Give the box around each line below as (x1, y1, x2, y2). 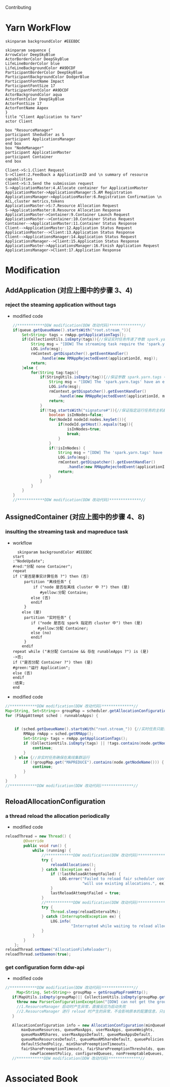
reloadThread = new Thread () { (5, 834, 71, 839)
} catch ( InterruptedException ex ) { (41, 914, 121, 919)
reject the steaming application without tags (5, 302, 116, 309)
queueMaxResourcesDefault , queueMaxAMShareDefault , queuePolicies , (21, 1037, 166, 1042)
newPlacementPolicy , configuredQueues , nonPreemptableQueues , (30, 1051, 164, 1056)
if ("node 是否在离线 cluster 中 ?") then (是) (33, 584, 130, 589)
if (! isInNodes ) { (49, 445, 86, 451)
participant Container (5, 154, 53, 159)
